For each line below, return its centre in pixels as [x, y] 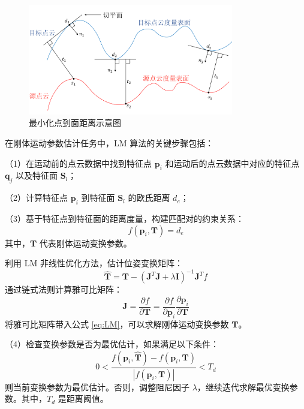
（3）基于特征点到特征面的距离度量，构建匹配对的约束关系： [124, 218]
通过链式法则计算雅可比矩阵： [64, 289]
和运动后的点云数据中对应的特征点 [232, 163]
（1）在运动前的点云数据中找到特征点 [78, 163]
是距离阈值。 [83, 399]
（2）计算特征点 [36, 198]
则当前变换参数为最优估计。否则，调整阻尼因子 [97, 387]
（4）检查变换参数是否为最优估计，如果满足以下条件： [112, 344]
